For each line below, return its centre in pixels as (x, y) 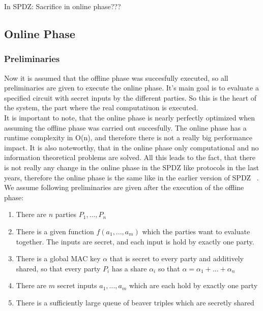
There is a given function (55, 231)
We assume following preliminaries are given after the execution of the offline (124, 187)
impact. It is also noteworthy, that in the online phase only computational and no (131, 147)
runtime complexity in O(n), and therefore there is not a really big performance (128, 137)
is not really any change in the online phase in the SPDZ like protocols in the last (131, 167)
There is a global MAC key (58, 258)
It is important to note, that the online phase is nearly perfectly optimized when (130, 117)
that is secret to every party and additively (177, 258)
